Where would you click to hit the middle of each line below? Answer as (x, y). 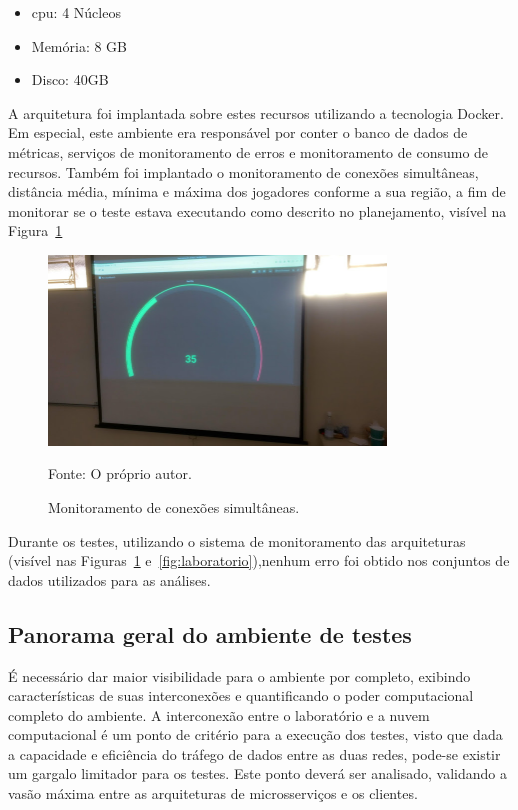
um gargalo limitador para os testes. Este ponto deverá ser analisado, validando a (258, 773)
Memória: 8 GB (79, 45)
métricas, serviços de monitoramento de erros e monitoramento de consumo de (248, 151)
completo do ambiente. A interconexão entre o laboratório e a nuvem (219, 714)
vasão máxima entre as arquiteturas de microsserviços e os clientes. (213, 793)
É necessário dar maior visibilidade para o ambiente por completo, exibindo (239, 675)
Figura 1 (35, 230)
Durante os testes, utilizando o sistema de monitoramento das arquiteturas (237, 540)
